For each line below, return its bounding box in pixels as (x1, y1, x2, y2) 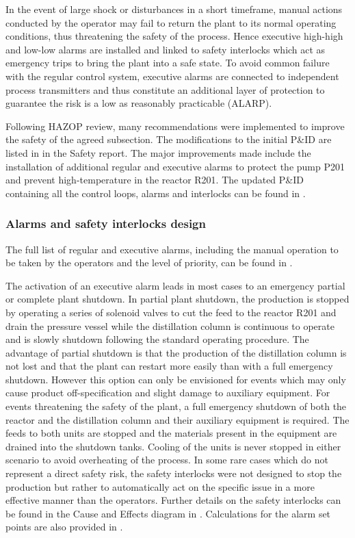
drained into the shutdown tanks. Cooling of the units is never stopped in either (5, 439, 341, 453)
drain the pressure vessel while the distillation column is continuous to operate (5, 318, 334, 333)
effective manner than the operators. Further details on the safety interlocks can (5, 493, 341, 507)
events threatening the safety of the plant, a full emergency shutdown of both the (5, 399, 347, 413)
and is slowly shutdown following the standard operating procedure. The (5, 332, 309, 346)
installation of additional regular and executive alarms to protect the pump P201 (5, 159, 345, 173)
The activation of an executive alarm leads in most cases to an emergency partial (5, 278, 345, 292)
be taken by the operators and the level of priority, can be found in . (5, 255, 293, 270)
